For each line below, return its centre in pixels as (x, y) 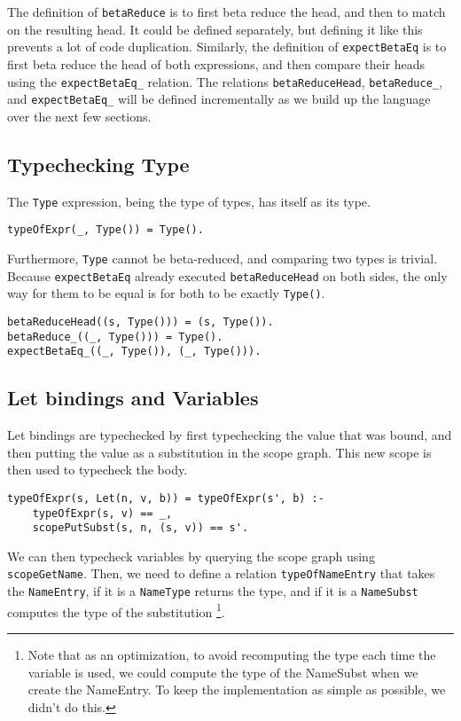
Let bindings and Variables (133, 398)
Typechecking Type (98, 164)
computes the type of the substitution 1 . (116, 610)
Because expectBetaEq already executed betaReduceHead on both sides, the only (227, 275)
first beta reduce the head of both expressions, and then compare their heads (216, 63)
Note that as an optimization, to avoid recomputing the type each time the (232, 654)
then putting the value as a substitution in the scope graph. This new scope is (219, 452)
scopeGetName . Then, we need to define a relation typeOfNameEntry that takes (221, 573)
